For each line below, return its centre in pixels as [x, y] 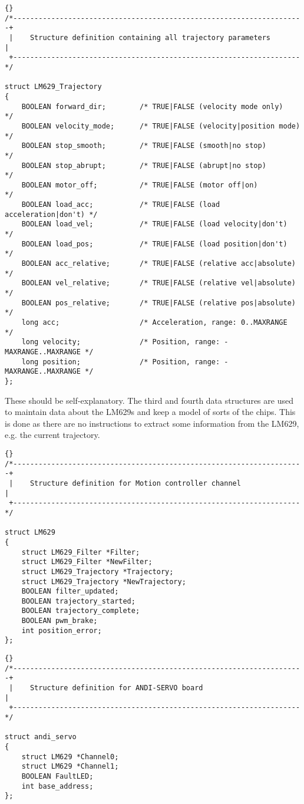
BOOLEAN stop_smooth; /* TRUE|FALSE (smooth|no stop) [144, 146]
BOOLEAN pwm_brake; [60, 621]
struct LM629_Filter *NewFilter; [87, 562]
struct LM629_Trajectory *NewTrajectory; [104, 581]
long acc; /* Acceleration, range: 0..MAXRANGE [154, 322]
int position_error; [62, 630]
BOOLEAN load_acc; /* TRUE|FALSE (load [121, 205]
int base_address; [57, 786]
